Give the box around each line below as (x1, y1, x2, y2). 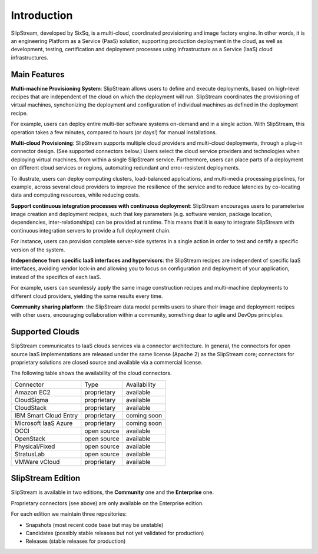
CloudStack (14, 403, 47, 412)
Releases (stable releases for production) (25, 538, 126, 545)
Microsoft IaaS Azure (14, 419, 73, 427)
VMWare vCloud (14, 457, 60, 466)
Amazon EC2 (14, 388, 51, 396)
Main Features (11, 69, 65, 79)
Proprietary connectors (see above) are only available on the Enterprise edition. (11, 499, 204, 506)
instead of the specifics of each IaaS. (11, 273, 101, 280)
